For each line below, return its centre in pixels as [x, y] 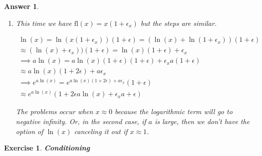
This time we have [44, 23]
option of [29, 131]
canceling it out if [101, 131]
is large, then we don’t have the [202, 121]
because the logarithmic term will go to [174, 111]
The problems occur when [54, 111]
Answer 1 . [21, 6]
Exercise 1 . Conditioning [47, 148]
